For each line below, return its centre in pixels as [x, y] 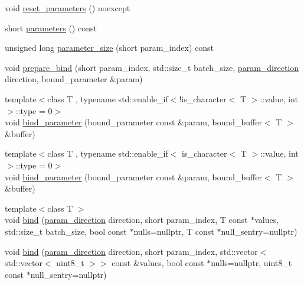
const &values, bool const [158, 263]
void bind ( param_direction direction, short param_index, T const [126, 220]
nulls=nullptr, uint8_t [251, 263]
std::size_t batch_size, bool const [66, 231]
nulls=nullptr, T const [174, 231]
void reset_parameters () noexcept [68, 8]
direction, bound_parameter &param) [74, 79]
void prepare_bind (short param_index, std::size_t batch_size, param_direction [152, 67]
